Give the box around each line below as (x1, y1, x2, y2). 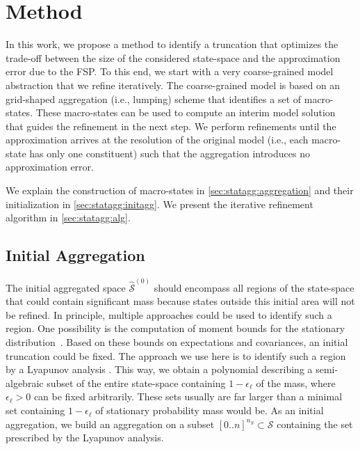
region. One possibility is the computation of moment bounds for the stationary (6, 321, 345, 336)
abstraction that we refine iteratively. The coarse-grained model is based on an (6, 77, 341, 92)
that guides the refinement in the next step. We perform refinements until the (6, 118, 336, 133)
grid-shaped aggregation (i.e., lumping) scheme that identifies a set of (6, 91, 302, 106)
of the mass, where (256, 375, 336, 390)
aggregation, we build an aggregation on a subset (6, 416, 215, 431)
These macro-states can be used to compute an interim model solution (35, 105, 336, 120)
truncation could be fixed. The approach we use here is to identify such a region (6, 348, 346, 363)
